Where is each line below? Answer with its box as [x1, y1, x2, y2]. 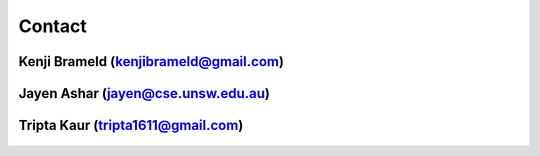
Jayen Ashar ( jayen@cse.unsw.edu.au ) [18, 85, 270, 102]
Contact [18, 15, 87, 37]
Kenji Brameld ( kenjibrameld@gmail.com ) [18, 53, 285, 70]
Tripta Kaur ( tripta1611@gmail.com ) [18, 117, 244, 134]
